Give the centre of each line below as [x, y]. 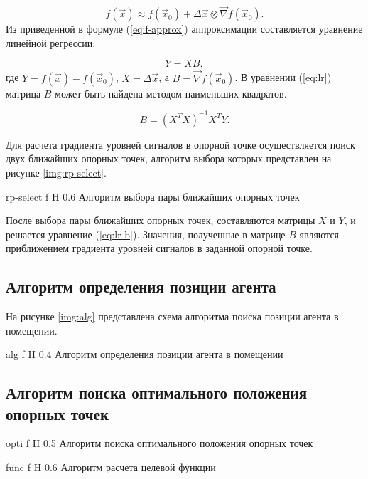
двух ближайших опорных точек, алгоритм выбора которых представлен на [169, 158]
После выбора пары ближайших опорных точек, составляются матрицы [161, 220]
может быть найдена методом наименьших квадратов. [171, 93]
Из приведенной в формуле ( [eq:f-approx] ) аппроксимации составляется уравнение [184, 29]
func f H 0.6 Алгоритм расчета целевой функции [111, 467]
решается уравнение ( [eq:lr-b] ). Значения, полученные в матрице [146, 234]
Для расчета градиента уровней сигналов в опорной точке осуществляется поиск [180, 144]
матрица [23, 93]
